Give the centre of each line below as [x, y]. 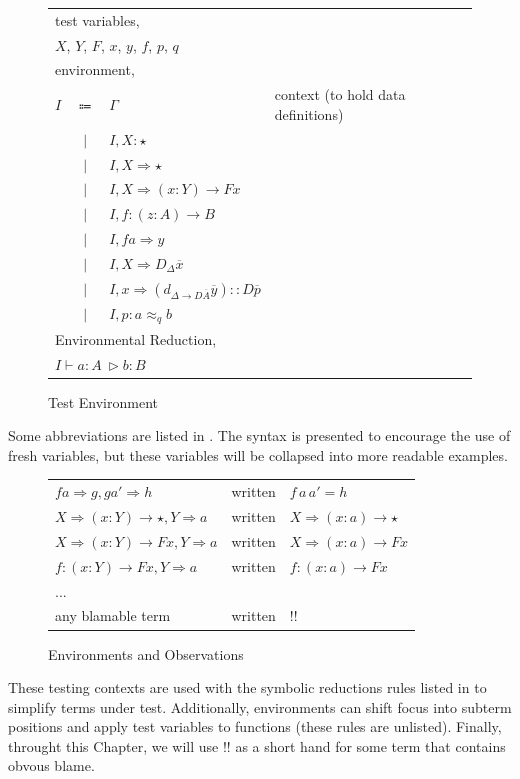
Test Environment [103, 401]
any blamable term [113, 615]
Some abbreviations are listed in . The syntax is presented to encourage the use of [259, 435]
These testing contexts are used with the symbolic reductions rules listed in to [247, 687]
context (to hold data [340, 94]
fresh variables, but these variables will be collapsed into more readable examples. [258, 454]
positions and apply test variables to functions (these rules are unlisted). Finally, [255, 726]
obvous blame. [51, 765]
